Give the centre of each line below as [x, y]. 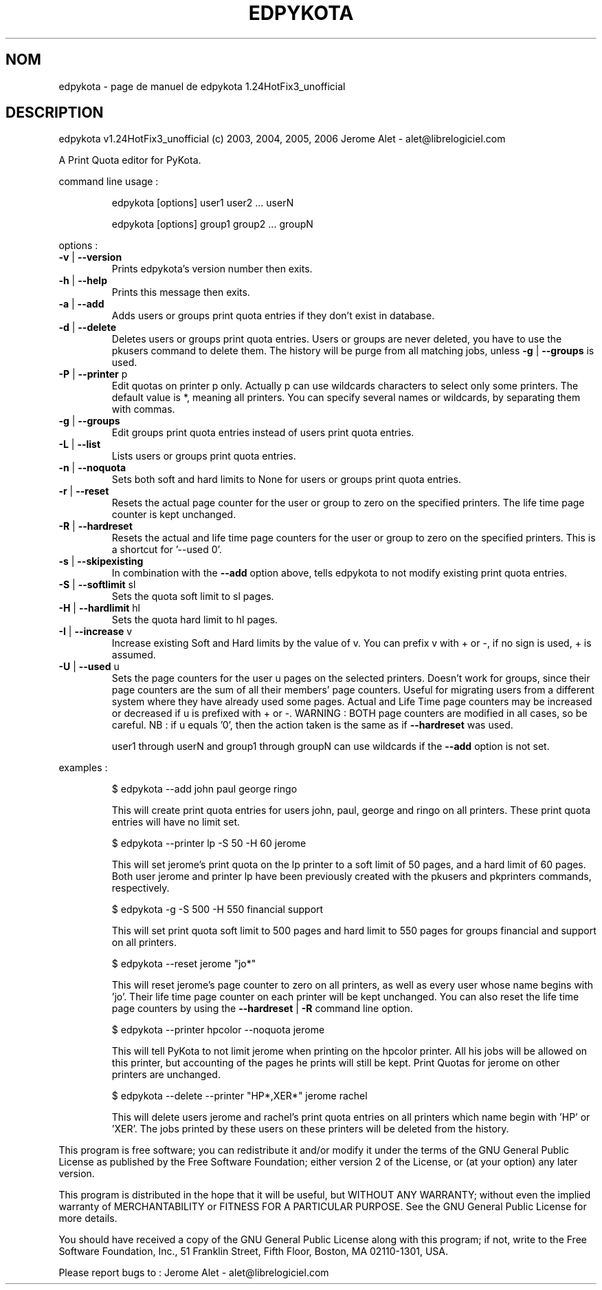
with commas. [143, 409]
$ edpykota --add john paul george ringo [204, 789]
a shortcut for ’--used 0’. [167, 550]
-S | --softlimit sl [97, 585]
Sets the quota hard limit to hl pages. [195, 620]
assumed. [134, 655]
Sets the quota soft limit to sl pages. [193, 596]
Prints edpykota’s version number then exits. [212, 269]
